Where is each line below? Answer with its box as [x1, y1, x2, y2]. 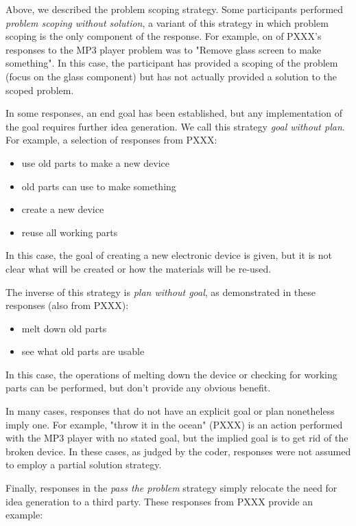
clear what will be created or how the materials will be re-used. [5, 261, 272, 275]
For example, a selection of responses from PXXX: [5, 133, 217, 147]
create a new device [21, 202, 104, 216]
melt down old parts [21, 321, 107, 335]
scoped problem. [5, 82, 74, 97]
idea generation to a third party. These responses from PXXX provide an [5, 494, 313, 508]
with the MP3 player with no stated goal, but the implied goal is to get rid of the [5, 431, 348, 445]
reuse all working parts [21, 225, 118, 239]
